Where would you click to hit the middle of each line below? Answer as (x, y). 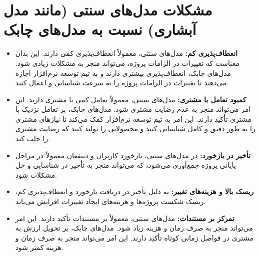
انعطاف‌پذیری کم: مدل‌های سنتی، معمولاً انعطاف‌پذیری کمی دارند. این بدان (126, 53)
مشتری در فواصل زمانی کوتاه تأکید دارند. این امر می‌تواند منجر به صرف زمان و (134, 237)
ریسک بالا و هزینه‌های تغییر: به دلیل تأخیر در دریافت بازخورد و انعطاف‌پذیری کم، (134, 191)
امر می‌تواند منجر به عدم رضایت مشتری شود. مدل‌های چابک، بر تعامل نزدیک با (133, 109)
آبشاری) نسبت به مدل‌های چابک (100, 29)
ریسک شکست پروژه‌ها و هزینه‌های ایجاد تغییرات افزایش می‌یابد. (110, 201)
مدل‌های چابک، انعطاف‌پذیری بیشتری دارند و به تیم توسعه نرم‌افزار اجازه (123, 73)
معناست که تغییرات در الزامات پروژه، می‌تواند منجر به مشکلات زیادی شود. (127, 63)
